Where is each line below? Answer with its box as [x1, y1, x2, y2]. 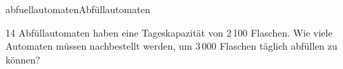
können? [6, 52, 41, 66]
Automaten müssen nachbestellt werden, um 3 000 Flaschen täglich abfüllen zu [6, 39, 337, 53]
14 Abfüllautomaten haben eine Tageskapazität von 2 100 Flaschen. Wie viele [6, 25, 333, 39]
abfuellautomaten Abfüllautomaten [6, 2, 150, 16]
